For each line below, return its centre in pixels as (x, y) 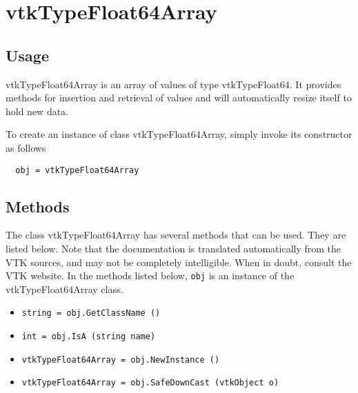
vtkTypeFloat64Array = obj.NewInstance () (121, 360)
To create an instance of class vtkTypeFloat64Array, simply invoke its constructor (179, 134)
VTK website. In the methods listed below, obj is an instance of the (150, 275)
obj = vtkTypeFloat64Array (77, 170)
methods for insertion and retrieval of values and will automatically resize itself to (179, 98)
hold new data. (37, 111)
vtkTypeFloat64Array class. (64, 289)
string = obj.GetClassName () (91, 313)
